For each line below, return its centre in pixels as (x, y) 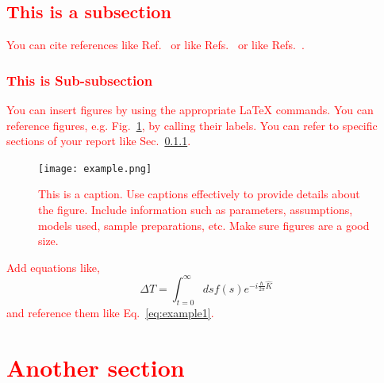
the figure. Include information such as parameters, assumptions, (196, 210)
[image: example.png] (95, 169)
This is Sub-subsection (80, 80)
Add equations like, (53, 267)
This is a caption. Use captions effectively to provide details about (199, 194)
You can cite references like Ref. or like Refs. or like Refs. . (156, 45)
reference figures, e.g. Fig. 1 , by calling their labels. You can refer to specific (192, 125)
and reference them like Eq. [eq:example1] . (110, 312)
